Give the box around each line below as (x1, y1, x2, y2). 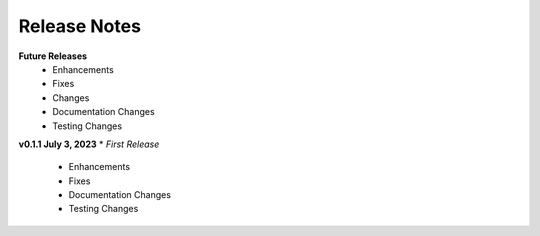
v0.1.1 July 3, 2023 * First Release (18, 138, 160, 150)
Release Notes (18, 15, 142, 37)
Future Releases (18, 50, 88, 62)
